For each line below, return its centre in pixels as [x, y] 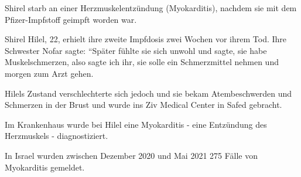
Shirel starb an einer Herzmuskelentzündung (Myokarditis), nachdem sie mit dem [151, 8]
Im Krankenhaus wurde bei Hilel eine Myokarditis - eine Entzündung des [136, 124]
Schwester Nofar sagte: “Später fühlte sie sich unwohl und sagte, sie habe [136, 50]
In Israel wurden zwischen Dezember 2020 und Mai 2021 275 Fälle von [131, 155]
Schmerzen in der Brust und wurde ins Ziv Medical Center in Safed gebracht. [143, 105]
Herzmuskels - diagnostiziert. [57, 136]
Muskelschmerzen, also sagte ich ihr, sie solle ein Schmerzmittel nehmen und [142, 62]
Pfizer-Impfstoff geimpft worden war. [71, 19]
